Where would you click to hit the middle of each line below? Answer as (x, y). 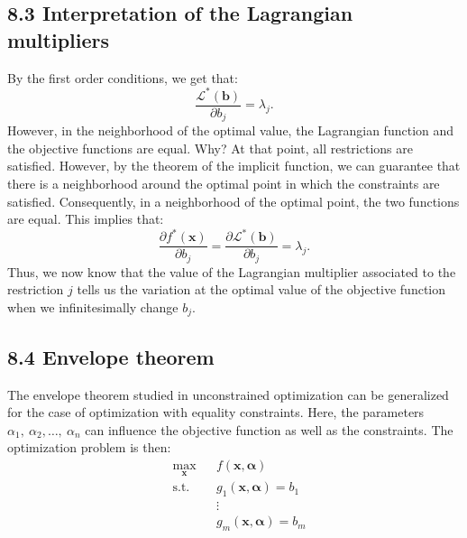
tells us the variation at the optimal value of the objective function (261, 289)
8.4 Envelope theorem (111, 356)
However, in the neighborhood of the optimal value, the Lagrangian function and (231, 130)
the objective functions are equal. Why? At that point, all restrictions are (210, 148)
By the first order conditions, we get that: (123, 77)
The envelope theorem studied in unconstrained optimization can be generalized (228, 394)
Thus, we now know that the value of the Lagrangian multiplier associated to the (232, 271)
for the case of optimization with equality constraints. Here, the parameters (216, 412)
